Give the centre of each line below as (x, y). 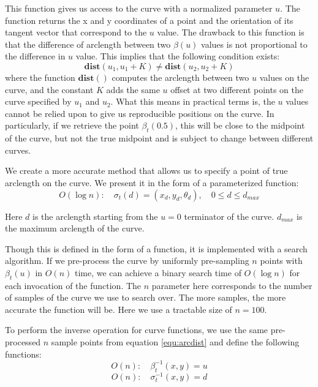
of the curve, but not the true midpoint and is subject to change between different (159, 138)
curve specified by (38, 101)
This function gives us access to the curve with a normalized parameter (139, 8)
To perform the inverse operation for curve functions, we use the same (137, 330)
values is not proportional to (254, 44)
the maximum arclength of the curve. (75, 228)
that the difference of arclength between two (88, 44)
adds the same (133, 89)
